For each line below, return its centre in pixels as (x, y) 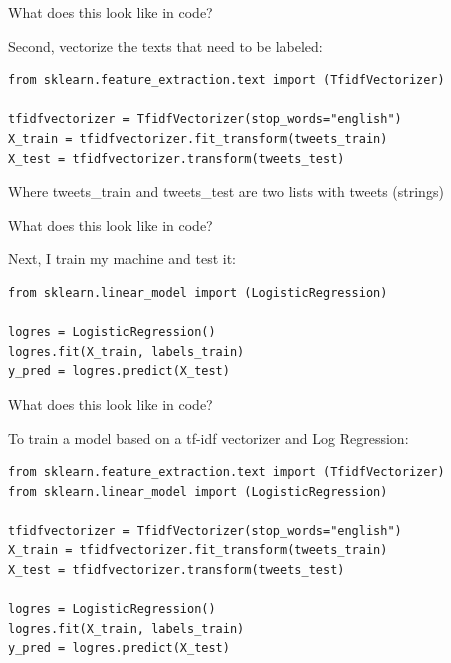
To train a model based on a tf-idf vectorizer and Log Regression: (208, 437)
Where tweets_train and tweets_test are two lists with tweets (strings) (226, 191)
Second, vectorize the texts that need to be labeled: (165, 45)
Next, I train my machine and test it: (122, 258)
